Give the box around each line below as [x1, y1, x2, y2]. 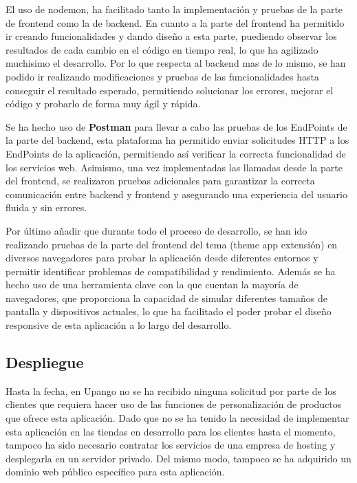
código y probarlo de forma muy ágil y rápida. [6, 96, 201, 111]
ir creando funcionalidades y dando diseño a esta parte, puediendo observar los [6, 29, 337, 43]
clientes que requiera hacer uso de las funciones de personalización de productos [6, 397, 342, 411]
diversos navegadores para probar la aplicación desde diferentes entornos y [6, 250, 318, 265]
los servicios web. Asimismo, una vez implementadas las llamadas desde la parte [6, 160, 343, 174]
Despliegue [6, 352, 84, 373]
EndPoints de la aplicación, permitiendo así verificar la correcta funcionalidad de [6, 146, 346, 160]
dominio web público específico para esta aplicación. [6, 464, 225, 479]
